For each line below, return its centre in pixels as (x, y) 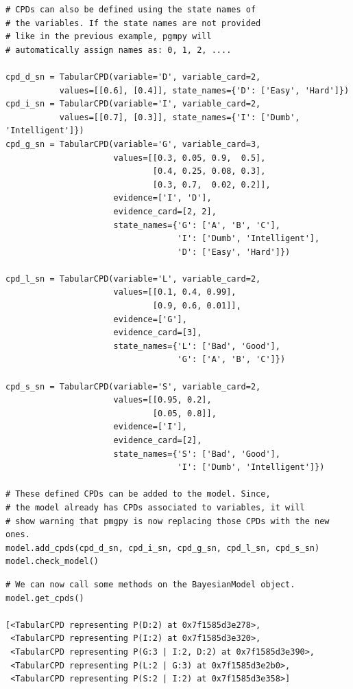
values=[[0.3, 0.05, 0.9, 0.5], (190, 158)
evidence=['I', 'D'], (162, 198)
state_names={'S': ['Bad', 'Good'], (197, 454)
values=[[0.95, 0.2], (162, 400)
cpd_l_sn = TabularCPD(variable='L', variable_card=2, (133, 279)
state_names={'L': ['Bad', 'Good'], (197, 346)
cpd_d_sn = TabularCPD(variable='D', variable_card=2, (133, 77)
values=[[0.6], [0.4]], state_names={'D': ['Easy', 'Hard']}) (204, 90)
